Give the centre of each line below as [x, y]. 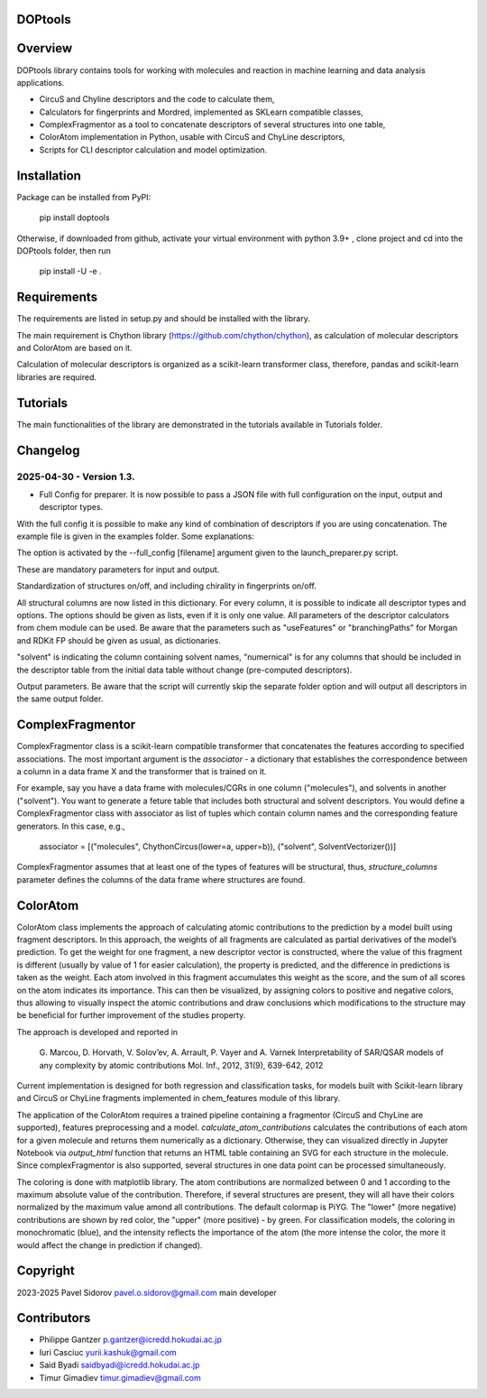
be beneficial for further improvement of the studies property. [131, 1015]
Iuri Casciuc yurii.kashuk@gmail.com [108, 1352]
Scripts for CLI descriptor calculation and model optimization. [153, 150]
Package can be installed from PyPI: [84, 197]
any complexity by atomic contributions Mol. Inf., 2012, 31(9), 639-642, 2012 [181, 1065]
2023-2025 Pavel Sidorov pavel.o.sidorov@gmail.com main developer [147, 1292]
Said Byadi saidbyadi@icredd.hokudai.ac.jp [119, 1365]
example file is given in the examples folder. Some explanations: [135, 536]
